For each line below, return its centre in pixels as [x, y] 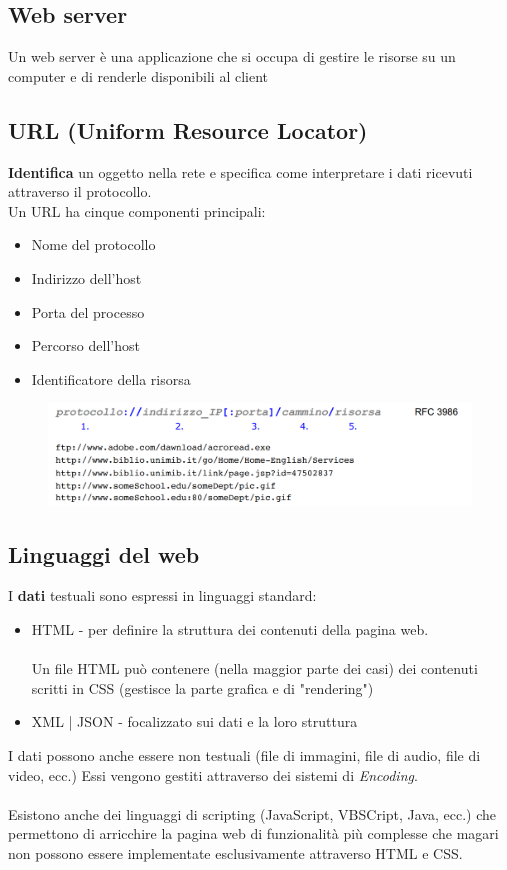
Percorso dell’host [85, 345]
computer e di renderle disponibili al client [138, 75]
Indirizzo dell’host [86, 277]
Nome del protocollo [93, 244]
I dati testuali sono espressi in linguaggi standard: [162, 595]
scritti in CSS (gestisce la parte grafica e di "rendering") [202, 687]
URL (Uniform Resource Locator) [188, 129]
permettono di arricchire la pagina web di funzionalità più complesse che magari [253, 833]
